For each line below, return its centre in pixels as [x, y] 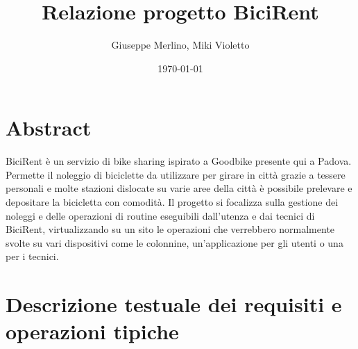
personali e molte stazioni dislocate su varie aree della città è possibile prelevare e [179, 188]
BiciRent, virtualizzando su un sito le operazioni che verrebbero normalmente [170, 229]
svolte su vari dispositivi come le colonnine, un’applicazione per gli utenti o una [174, 242]
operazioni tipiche [92, 331]
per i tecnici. [32, 256]
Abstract [49, 128]
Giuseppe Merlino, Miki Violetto [180, 45]
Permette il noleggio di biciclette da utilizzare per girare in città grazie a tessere [176, 174]
